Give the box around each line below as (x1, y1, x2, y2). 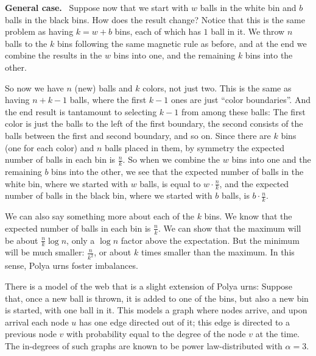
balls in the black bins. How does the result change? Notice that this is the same (5, 13, 305, 26)
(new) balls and (74, 81, 133, 94)
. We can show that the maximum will (158, 221, 301, 234)
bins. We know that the (204, 210, 292, 222)
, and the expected (219, 177, 289, 190)
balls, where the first (69, 93, 147, 106)
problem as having (5, 25, 74, 38)
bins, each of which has (114, 25, 201, 38)
